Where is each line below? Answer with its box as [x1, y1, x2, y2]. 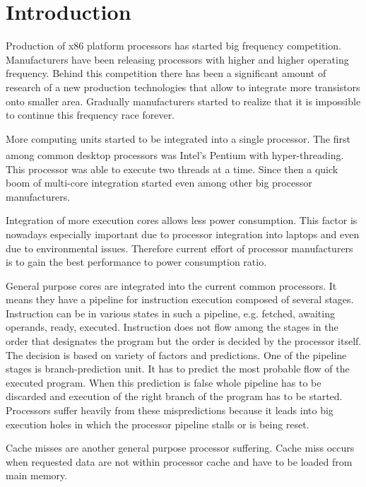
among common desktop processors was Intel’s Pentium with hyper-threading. [6, 147, 344, 162]
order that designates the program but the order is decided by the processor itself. [6, 334, 362, 348]
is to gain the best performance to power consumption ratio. [6, 254, 267, 269]
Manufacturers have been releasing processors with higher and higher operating [6, 52, 349, 66]
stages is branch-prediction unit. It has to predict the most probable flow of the [6, 361, 350, 376]
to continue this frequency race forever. [6, 107, 175, 122]
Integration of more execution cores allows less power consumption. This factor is [6, 213, 358, 228]
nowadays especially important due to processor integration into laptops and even [6, 226, 360, 241]
